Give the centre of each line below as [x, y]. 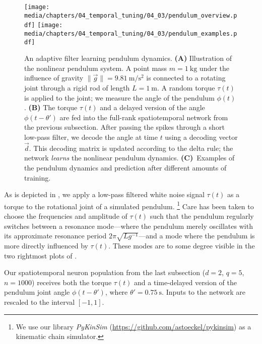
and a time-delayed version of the [185, 282]
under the [214, 68]
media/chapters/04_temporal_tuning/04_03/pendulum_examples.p [131, 33]
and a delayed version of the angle [152, 107]
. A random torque [186, 88]
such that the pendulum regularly [202, 216]
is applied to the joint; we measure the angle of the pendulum [119, 97]
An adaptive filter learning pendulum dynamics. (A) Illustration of [128, 58]
